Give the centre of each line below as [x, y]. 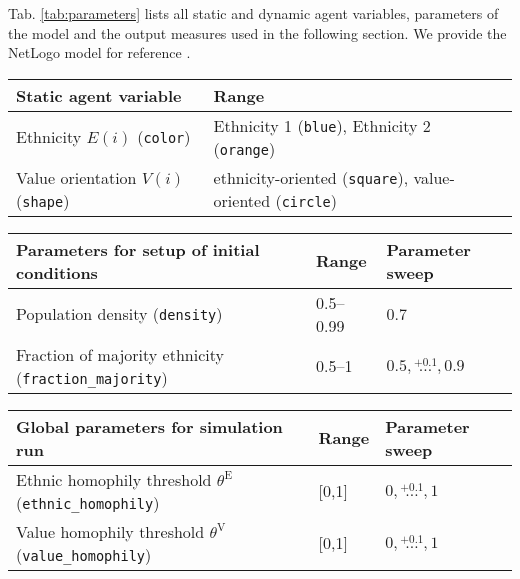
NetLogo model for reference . [99, 52]
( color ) [164, 137]
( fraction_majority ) [92, 377]
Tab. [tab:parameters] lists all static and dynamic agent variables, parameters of [253, 13]
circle [306, 201]
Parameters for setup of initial [138, 249]
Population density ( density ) [119, 314]
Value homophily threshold [110, 531]
